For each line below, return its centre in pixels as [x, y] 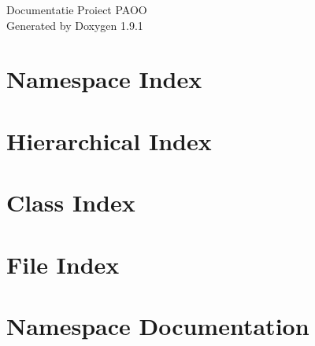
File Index [63, 264]
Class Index [71, 202]
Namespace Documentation [158, 325]
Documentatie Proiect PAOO [77, 9]
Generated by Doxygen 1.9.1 [75, 25]
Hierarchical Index [109, 140]
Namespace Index [104, 79]
